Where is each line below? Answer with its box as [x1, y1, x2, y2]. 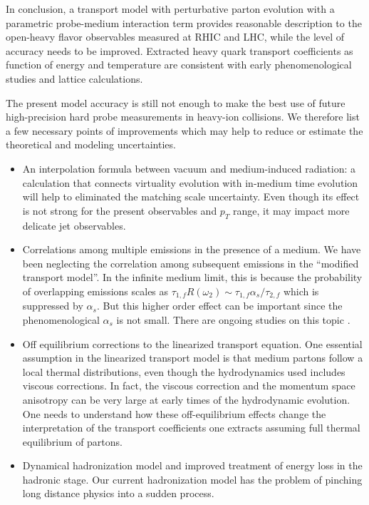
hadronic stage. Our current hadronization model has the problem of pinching [22, 471, 363, 486]
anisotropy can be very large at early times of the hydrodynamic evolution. [22, 392, 350, 407]
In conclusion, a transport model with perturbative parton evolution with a [6, 1, 335, 16]
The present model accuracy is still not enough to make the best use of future [6, 95, 345, 110]
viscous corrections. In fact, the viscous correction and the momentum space [22, 378, 355, 393]
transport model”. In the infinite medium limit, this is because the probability [22, 270, 363, 285]
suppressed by [22, 298, 83, 313]
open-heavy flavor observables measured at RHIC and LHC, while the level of [6, 29, 345, 44]
